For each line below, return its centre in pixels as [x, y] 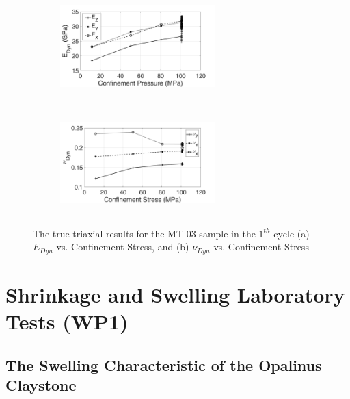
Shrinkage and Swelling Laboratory [175, 294]
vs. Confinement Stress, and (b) [123, 247]
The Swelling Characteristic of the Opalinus [164, 364]
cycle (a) [292, 233]
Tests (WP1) [67, 321]
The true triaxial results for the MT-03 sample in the [144, 233]
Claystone [41, 384]
